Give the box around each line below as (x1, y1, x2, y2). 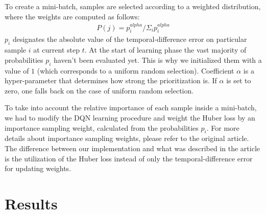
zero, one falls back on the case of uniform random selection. (5, 85, 194, 96)
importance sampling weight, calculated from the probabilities (5, 122, 199, 133)
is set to (226, 75, 251, 86)
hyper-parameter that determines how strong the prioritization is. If (5, 75, 217, 86)
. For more (206, 122, 239, 133)
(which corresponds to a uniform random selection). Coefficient (37, 65, 234, 76)
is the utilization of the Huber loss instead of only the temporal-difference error (5, 153, 253, 163)
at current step (33, 44, 80, 55)
